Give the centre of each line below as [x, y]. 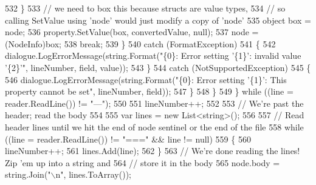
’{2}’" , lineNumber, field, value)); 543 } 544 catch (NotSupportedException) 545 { [158, 67]
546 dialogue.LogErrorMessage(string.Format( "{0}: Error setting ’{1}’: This [146, 79]
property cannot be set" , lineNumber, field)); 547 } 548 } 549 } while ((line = [149, 91]
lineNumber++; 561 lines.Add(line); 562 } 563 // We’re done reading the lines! [153, 151]
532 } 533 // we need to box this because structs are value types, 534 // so [145, 8]
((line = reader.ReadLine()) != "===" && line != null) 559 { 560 [128, 139]
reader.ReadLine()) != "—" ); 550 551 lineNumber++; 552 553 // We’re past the [154, 103]
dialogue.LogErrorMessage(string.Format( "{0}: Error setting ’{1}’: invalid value [153, 55]
